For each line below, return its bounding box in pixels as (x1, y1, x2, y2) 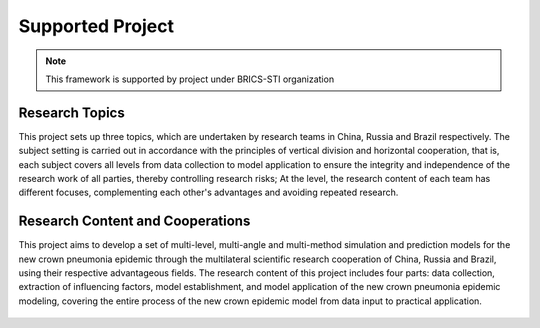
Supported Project (18, 15, 175, 37)
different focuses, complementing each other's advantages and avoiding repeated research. (18, 186, 399, 199)
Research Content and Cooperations (18, 213, 251, 230)
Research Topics (18, 104, 125, 121)
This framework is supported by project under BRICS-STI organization (45, 73, 335, 85)
